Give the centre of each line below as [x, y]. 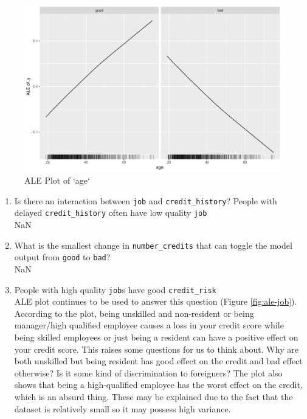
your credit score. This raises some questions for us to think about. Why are [156, 349]
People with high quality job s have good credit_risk [115, 289]
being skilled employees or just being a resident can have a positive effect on [156, 337]
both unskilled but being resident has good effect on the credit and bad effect [158, 361]
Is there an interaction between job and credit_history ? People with [146, 200]
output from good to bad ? [62, 257]
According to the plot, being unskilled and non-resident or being [134, 313]
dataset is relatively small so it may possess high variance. [122, 408]
